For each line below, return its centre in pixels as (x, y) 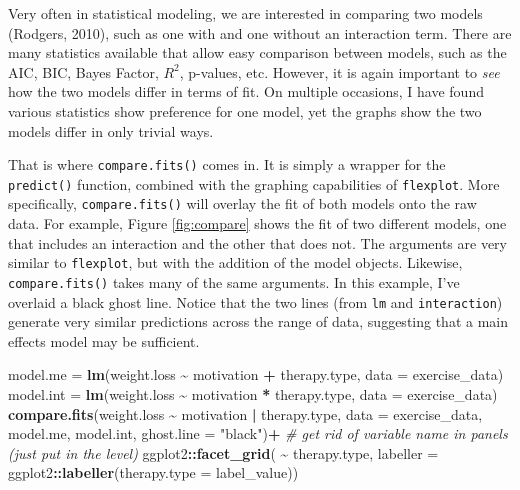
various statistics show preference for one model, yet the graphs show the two (245, 110)
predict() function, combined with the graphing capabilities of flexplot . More (254, 183)
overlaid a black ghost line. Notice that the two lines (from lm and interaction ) (255, 301)
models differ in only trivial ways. (111, 130)
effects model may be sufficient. (104, 340)
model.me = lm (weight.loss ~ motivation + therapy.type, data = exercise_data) (256, 374)
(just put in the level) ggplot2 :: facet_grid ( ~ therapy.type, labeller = (223, 452)
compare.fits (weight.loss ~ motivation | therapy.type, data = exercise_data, (245, 413)
